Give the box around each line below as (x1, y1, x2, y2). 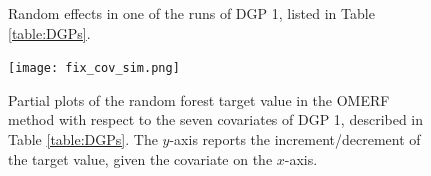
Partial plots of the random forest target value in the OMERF (8, 89, 390, 110)
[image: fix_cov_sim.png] (8, 61, 180, 76)
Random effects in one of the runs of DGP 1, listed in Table (8, 3, 375, 23)
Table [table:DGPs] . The (8, 129, 158, 150)
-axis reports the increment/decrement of (169, 129, 421, 150)
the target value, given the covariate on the (8, 148, 273, 169)
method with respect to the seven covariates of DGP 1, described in (8, 109, 424, 130)
